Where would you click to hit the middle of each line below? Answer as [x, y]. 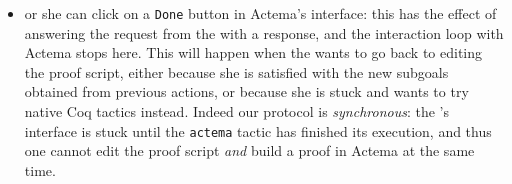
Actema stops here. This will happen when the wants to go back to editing [253, 52]
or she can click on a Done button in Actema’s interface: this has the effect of [260, 13]
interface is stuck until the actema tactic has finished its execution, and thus [258, 130]
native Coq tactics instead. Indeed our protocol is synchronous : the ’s [237, 111]
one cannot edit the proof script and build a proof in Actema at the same [249, 150]
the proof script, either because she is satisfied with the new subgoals [236, 71]
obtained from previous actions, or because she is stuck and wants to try [246, 91]
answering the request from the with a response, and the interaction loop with [264, 32]
